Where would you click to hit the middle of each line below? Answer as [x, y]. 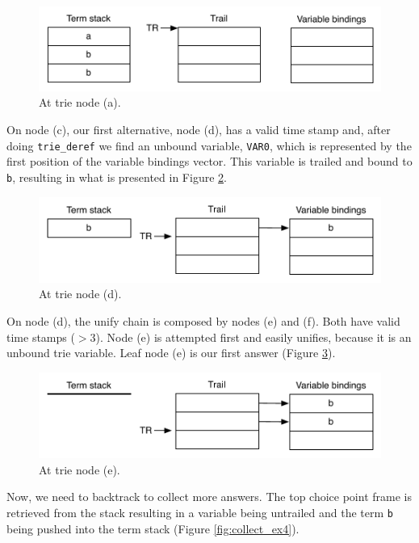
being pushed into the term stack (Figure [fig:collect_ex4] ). [153, 528]
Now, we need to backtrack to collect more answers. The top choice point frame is [209, 497]
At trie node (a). [80, 102]
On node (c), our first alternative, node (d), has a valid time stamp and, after [199, 130]
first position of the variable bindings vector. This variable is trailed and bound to [209, 161]
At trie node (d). [80, 294]
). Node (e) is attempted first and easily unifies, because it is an [253, 337]
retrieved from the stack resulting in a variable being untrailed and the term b [200, 512]
